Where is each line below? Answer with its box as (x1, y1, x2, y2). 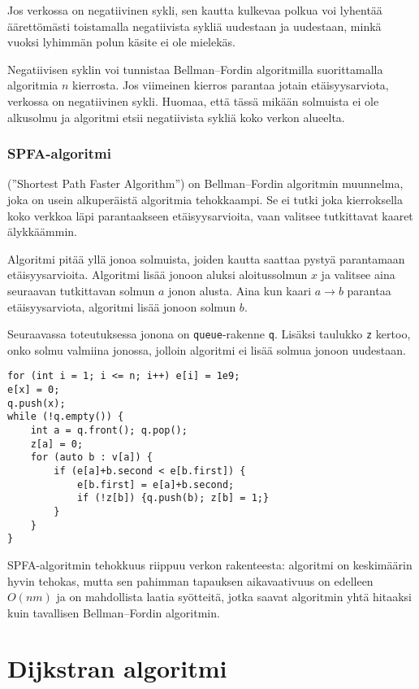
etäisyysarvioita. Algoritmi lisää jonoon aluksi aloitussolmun (7, 266, 308, 283)
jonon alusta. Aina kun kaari (168, 281, 312, 299)
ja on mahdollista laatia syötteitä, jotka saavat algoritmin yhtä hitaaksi (56, 588, 413, 605)
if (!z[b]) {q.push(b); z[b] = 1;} (76, 492, 270, 504)
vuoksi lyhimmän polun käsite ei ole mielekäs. (7, 33, 236, 50)
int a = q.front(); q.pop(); (30, 425, 188, 436)
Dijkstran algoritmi (7, 652, 227, 685)
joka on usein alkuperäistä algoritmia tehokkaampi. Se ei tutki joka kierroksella (7, 190, 403, 207)
